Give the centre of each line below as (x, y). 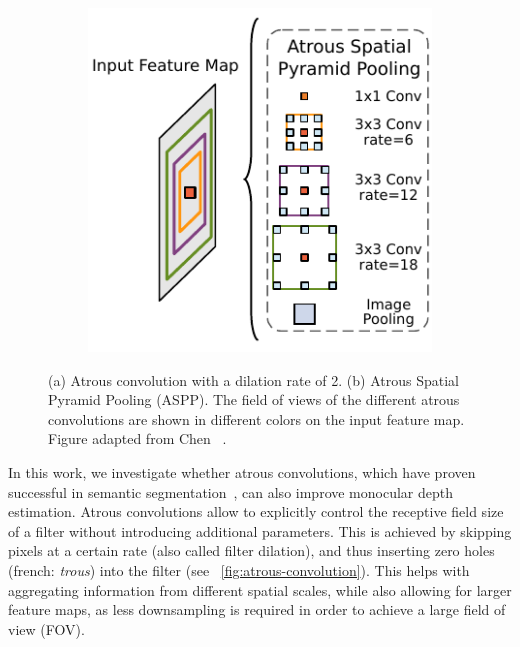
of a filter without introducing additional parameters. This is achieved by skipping (260, 530)
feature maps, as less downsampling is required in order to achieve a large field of (257, 609)
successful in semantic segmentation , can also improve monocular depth (231, 491)
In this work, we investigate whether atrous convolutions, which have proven (242, 471)
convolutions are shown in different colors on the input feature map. (256, 418)
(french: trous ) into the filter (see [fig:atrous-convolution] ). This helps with (239, 569)
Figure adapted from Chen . (137, 438)
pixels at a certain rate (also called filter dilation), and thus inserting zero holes (251, 550)
